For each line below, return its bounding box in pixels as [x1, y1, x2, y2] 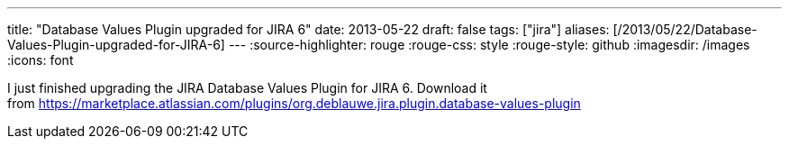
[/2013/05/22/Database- [612, 22, 757, 37]
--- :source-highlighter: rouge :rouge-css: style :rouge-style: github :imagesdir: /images [228, 37, 750, 52]
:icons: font [7, 52, 74, 68]
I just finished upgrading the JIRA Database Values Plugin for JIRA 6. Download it [7, 80, 487, 96]
